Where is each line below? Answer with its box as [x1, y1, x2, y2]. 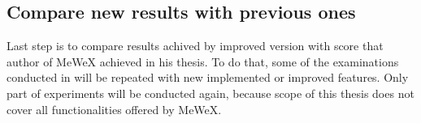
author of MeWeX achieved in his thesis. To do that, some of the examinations [7, 53, 399, 70]
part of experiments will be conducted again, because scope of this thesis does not [7, 84, 414, 101]
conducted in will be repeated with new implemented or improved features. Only [7, 69, 409, 86]
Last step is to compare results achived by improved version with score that [7, 37, 384, 54]
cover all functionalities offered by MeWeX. [7, 100, 222, 117]
